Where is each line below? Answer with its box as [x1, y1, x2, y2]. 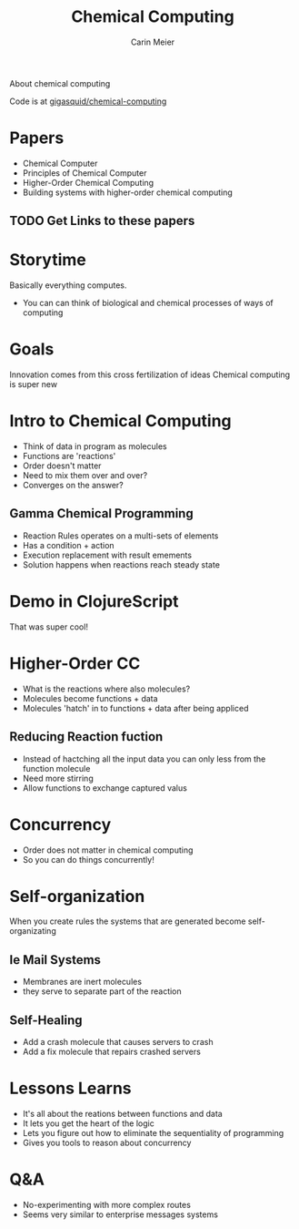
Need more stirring [22, 773, 94, 783]
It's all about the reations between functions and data [22, 1109, 223, 1120]
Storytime [9, 250, 86, 271]
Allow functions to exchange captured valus [22, 782, 188, 794]
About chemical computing [9, 77, 111, 88]
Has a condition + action [22, 539, 115, 550]
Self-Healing [9, 1012, 84, 1028]
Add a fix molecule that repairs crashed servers [22, 1046, 202, 1058]
